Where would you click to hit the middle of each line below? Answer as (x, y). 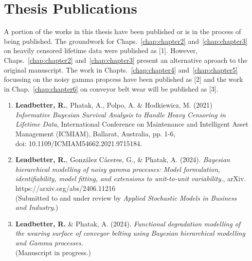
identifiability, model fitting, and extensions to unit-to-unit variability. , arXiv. (131, 178)
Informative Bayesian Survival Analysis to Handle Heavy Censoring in (120, 114)
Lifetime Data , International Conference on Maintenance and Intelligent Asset (132, 124)
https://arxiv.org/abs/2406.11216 (65, 188)
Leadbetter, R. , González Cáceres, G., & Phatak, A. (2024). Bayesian (123, 159)
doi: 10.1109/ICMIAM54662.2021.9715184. (79, 143)
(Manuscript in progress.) (53, 252)
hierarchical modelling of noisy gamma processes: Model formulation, (118, 169)
